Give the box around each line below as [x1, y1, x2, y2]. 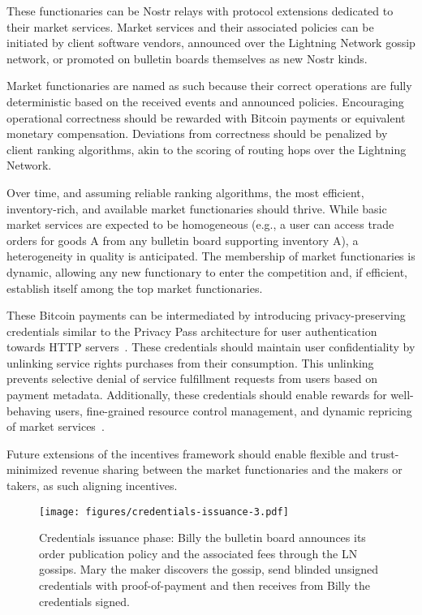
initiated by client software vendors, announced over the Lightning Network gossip [6, 34, 416, 51]
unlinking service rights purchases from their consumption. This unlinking [6, 354, 374, 371]
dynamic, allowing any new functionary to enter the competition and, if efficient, [6, 263, 407, 280]
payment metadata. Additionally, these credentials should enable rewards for [6, 386, 387, 403]
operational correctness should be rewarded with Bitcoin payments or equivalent [6, 109, 406, 126]
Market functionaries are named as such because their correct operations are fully [6, 77, 412, 94]
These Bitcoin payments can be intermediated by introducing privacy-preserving [6, 307, 406, 324]
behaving [6, 402, 51, 419]
